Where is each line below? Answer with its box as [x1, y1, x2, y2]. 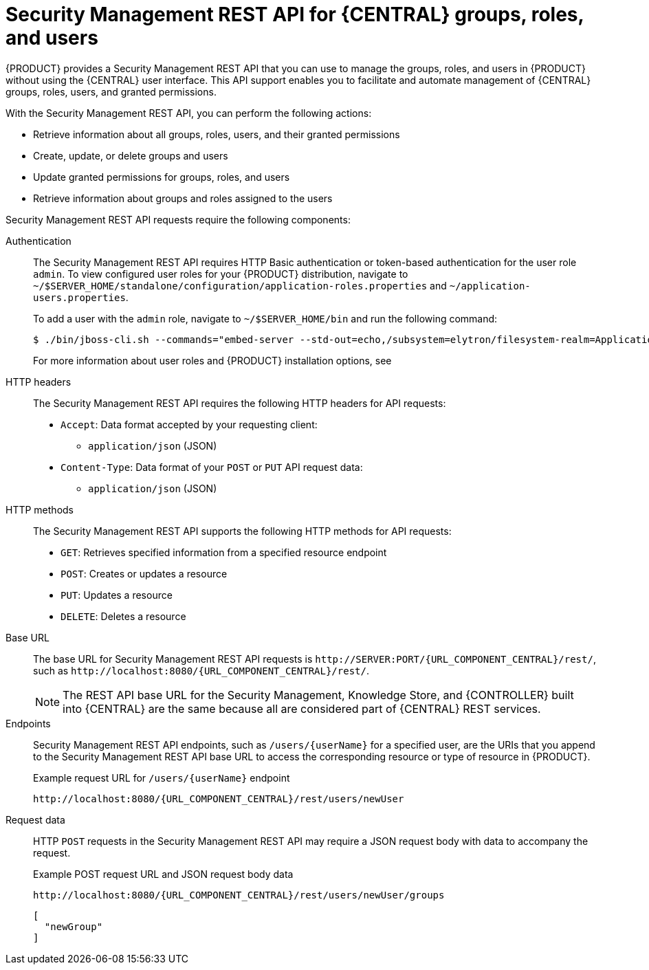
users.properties [33, 291, 126, 303]
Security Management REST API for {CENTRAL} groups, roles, [5, 3, 584, 26]
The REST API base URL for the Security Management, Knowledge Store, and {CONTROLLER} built [63, 687, 574, 702]
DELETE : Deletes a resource [60, 610, 186, 622]
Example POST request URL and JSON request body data [33, 868, 294, 880]
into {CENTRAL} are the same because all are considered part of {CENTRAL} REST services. [63, 701, 541, 716]
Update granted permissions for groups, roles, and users [33, 170, 290, 183]
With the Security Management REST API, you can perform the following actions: [5, 107, 372, 119]
